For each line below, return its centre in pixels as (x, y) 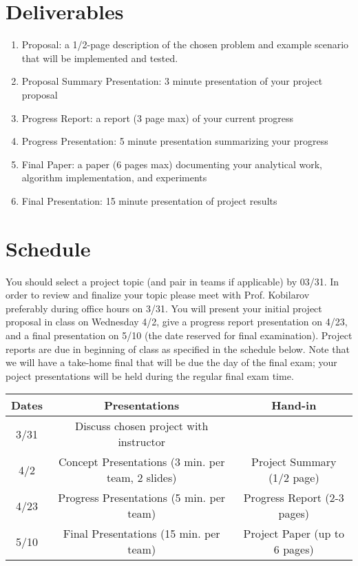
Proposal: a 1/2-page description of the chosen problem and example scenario (185, 44)
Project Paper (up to (294, 534)
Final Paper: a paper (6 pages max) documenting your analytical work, (172, 164)
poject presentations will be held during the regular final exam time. (150, 375)
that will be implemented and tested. (100, 58)
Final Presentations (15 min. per (141, 534)
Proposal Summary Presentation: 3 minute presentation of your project (172, 81)
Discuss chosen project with (141, 426)
